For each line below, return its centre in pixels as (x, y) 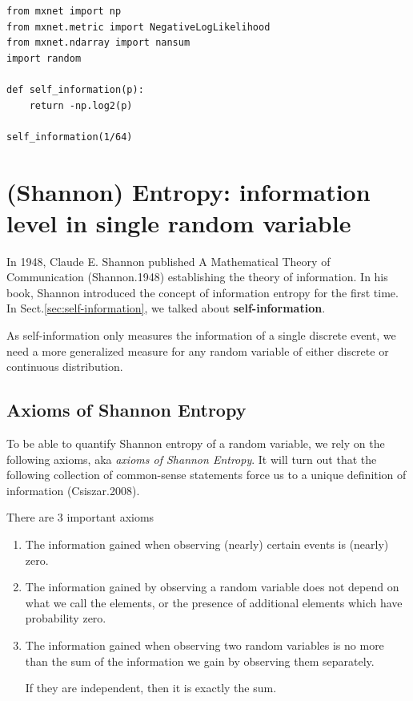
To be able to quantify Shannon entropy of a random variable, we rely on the (196, 443)
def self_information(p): (75, 89)
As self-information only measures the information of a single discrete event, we (201, 335)
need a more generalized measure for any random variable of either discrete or (198, 350)
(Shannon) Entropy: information (188, 191)
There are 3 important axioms (80, 517)
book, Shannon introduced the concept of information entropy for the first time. (202, 292)
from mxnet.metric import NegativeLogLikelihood (138, 27)
